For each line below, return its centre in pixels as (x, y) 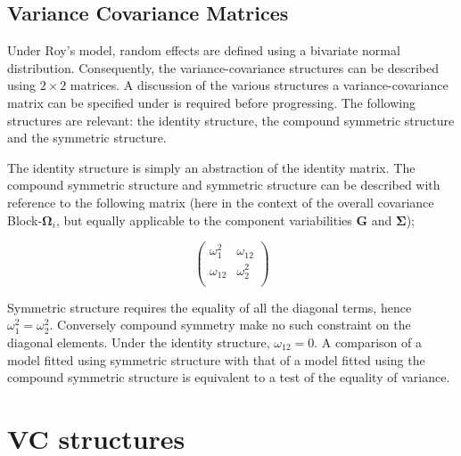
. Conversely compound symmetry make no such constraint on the (230, 325)
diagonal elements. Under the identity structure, (139, 342)
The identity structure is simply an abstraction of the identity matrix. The (211, 167)
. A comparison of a (368, 342)
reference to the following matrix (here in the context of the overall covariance (221, 202)
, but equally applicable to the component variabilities (204, 220)
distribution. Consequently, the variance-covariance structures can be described (223, 67)
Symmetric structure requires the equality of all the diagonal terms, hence (210, 307)
